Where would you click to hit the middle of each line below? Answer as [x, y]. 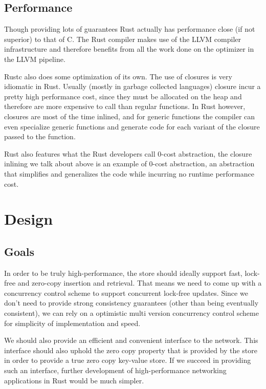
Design [29, 219]
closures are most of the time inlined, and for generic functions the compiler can [130, 116]
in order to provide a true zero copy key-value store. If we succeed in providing [128, 360]
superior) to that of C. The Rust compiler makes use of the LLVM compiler [123, 39]
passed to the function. [40, 136]
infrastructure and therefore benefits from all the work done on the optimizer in [129, 49]
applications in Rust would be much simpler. [74, 380]
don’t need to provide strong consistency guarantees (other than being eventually [131, 303]
